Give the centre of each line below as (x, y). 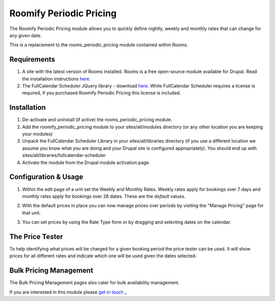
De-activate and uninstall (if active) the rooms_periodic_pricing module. (97, 120)
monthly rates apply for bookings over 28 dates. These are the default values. (104, 196)
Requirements (32, 59)
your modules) (37, 134)
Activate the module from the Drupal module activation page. (86, 162)
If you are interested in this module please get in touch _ (68, 292)
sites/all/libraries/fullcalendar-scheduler (64, 155)
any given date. (25, 35)
